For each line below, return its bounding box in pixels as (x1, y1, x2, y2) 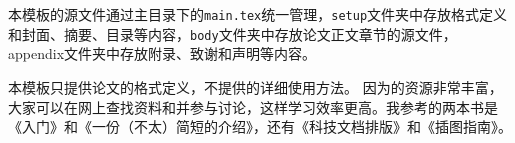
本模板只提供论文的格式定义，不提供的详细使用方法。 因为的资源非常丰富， (8, 76, 503, 97)
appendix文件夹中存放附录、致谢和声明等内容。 (8, 43, 317, 64)
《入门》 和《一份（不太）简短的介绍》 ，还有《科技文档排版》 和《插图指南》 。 (8, 116, 512, 137)
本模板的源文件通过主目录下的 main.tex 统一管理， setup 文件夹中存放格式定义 (8, 4, 508, 24)
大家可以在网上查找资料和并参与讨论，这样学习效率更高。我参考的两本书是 (8, 96, 498, 117)
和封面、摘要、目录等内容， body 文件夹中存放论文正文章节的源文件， (8, 23, 457, 44)
